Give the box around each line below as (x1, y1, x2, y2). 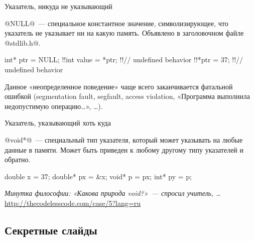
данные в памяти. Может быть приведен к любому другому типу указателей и (5, 144, 244, 155)
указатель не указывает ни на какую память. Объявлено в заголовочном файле (5, 28, 244, 38)
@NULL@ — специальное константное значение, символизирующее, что (5, 18, 228, 28)
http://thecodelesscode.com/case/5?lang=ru (5, 197, 141, 208)
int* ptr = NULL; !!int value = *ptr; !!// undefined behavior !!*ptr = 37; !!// (5, 54, 243, 65)
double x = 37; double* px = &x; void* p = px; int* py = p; (5, 171, 192, 181)
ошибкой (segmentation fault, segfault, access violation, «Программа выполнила (5, 91, 250, 101)
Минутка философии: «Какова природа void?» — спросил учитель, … (5, 188, 221, 198)
